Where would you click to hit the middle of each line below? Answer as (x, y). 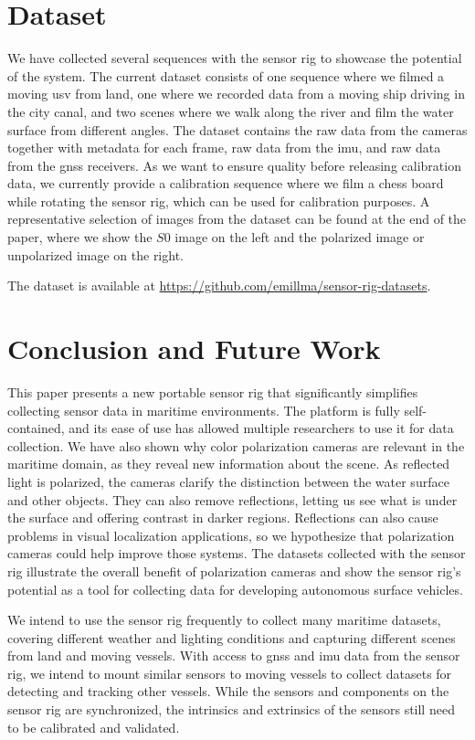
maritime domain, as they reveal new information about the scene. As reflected (229, 464)
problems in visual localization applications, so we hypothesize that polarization (231, 535)
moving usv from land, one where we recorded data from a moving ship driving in (236, 94)
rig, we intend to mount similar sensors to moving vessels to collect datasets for (230, 673)
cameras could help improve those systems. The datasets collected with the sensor (237, 553)
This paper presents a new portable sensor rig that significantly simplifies (213, 391)
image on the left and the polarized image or (300, 237)
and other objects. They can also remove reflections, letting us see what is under (232, 499)
